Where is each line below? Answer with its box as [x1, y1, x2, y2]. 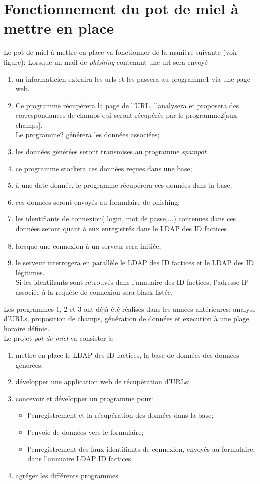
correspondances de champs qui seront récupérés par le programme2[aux [15, 110, 237, 120]
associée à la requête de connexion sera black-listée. [15, 287, 173, 297]
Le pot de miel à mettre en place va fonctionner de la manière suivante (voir [4, 47, 238, 57]
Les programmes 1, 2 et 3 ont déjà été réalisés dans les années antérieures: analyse [4, 303, 256, 314]
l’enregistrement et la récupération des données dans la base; [27, 410, 214, 420]
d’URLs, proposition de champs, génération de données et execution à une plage [4, 313, 249, 324]
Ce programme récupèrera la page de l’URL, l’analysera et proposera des [15, 100, 239, 110]
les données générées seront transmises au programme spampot [15, 146, 207, 157]
